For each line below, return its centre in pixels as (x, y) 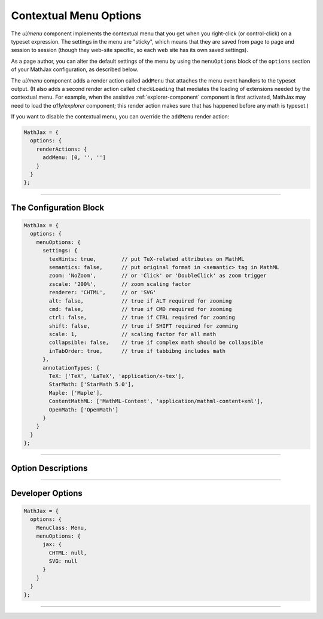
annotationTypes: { (71, 368)
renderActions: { (62, 149)
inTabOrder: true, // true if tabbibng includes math (137, 351)
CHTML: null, (68, 553)
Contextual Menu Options (76, 16)
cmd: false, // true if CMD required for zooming (140, 309)
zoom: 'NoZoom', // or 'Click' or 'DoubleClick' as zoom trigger (158, 276)
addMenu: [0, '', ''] (74, 158)
